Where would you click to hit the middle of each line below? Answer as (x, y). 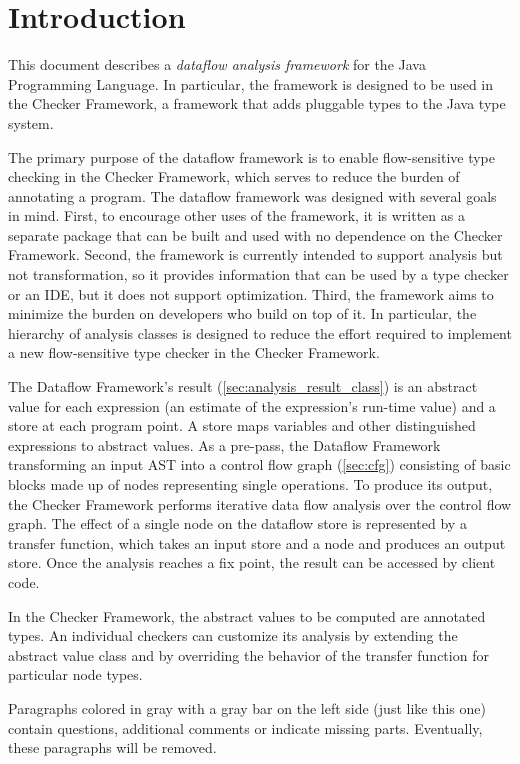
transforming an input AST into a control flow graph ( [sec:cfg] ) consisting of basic (259, 464)
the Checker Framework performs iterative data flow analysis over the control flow (260, 503)
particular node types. (75, 674)
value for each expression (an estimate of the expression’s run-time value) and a (252, 405)
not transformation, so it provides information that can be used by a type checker (258, 274)
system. (31, 122)
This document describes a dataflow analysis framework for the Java (217, 64)
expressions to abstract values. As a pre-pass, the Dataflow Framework (224, 444)
